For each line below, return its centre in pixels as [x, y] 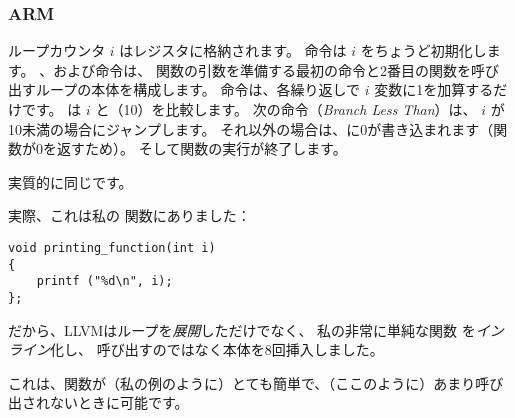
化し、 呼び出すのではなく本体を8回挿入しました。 [217, 349]
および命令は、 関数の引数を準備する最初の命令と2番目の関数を [262, 69]
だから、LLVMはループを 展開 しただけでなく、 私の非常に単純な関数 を [242, 329]
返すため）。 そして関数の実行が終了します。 [201, 148]
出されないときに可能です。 [98, 402]
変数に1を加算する [434, 89]
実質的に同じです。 [70, 181]
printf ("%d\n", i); [104, 281]
